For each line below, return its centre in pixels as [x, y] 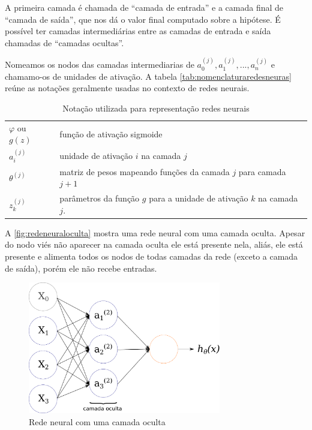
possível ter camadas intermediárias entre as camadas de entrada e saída [138, 31]
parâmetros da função [100, 198]
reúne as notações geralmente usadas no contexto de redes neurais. [127, 88]
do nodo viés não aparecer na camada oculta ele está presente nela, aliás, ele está [154, 244]
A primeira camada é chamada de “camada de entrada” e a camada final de [144, 7]
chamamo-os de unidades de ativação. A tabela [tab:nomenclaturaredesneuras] [148, 76]
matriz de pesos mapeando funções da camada [145, 171]
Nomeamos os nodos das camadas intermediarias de [100, 64]
